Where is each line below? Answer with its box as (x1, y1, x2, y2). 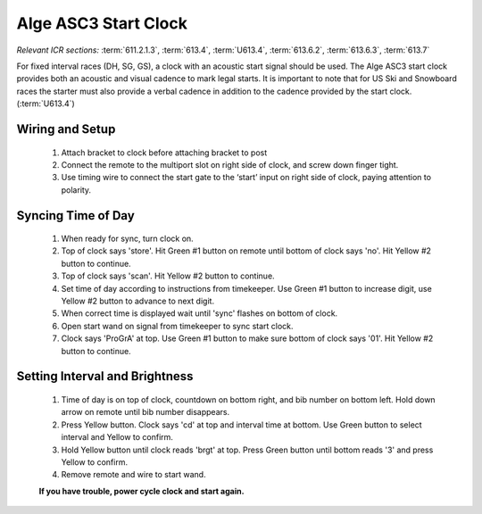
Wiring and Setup (16, 121, 116, 137)
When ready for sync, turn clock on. (61, 233, 194, 245)
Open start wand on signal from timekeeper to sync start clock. (61, 320, 294, 331)
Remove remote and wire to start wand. (61, 469, 206, 480)
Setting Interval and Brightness (16, 369, 194, 384)
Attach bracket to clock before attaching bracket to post (61, 147, 268, 158)
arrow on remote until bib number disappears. (61, 407, 230, 418)
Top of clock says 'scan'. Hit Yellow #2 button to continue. (61, 270, 276, 281)
